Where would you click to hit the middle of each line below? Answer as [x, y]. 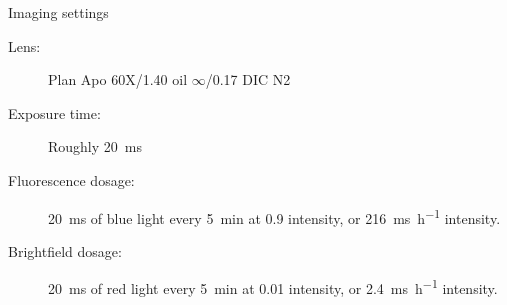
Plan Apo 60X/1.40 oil [118, 79]
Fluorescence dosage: [71, 179]
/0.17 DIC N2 [248, 79]
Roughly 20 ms [95, 146]
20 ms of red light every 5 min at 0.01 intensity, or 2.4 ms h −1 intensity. [273, 287]
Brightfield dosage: [65, 250]
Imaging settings [58, 12]
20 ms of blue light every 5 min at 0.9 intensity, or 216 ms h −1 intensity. [274, 216]
